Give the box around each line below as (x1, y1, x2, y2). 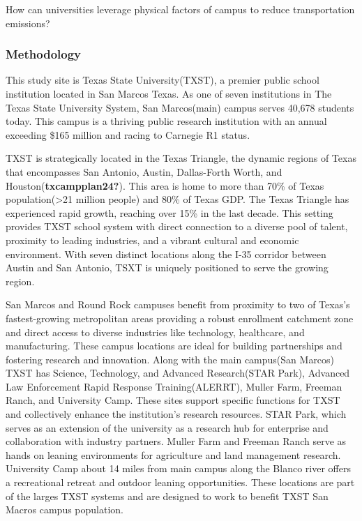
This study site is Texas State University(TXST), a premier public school (6, 73, 319, 87)
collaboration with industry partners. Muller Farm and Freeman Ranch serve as (6, 434, 347, 448)
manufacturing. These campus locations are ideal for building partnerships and (6, 338, 342, 353)
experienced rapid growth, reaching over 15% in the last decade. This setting (6, 205, 333, 220)
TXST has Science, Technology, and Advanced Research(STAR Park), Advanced (6, 365, 350, 380)
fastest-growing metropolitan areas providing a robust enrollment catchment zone (6, 310, 354, 325)
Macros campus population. (6, 502, 123, 517)
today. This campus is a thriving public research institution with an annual (6, 114, 327, 128)
